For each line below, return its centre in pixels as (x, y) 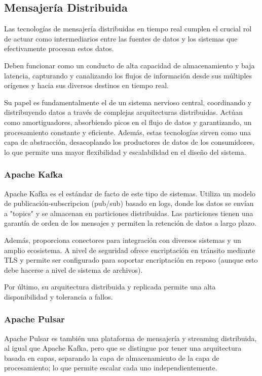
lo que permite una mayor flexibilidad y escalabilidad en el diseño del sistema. (125, 152)
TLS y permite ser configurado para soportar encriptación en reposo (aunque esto (131, 260)
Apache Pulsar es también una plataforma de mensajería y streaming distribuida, (130, 338)
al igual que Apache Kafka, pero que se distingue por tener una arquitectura (123, 348)
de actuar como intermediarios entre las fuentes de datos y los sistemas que (121, 38)
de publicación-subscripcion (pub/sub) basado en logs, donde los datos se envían (129, 203)
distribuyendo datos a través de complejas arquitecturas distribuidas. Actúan (123, 112)
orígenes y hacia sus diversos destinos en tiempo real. (86, 85)
